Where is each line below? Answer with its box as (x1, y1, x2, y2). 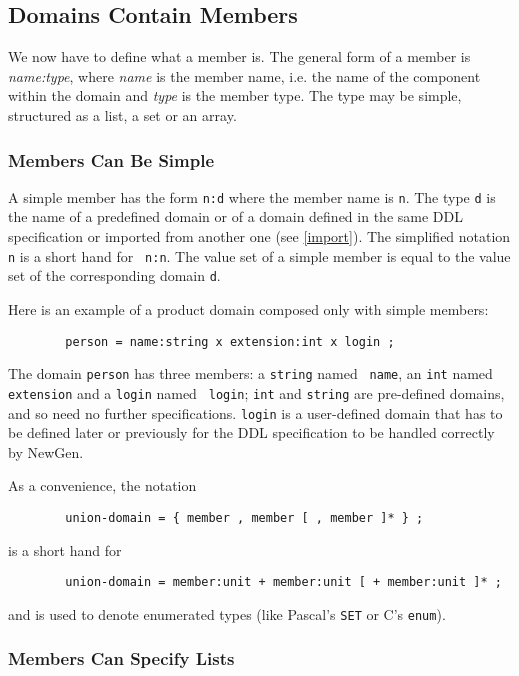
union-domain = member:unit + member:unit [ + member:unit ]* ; (65, 575, 502, 590)
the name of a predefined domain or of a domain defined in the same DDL (8, 206, 463, 227)
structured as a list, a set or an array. (8, 104, 237, 125)
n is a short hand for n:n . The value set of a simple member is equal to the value (8, 245, 511, 266)
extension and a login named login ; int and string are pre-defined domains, (8, 382, 505, 403)
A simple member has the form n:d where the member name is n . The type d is (8, 186, 496, 207)
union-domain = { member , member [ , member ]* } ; (65, 510, 424, 525)
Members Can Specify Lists (8, 646, 235, 671)
